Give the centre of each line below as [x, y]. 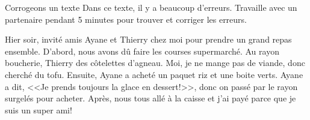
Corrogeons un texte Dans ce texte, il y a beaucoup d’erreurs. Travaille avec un [151, 7]
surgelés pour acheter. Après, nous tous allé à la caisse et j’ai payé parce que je [150, 98]
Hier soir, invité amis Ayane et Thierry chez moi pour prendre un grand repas [148, 39]
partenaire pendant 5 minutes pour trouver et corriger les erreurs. [126, 19]
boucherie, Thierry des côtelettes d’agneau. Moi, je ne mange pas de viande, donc [155, 63]
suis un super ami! [39, 109]
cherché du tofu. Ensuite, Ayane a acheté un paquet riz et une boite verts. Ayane [154, 74]
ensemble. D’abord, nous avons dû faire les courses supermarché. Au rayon [142, 51]
